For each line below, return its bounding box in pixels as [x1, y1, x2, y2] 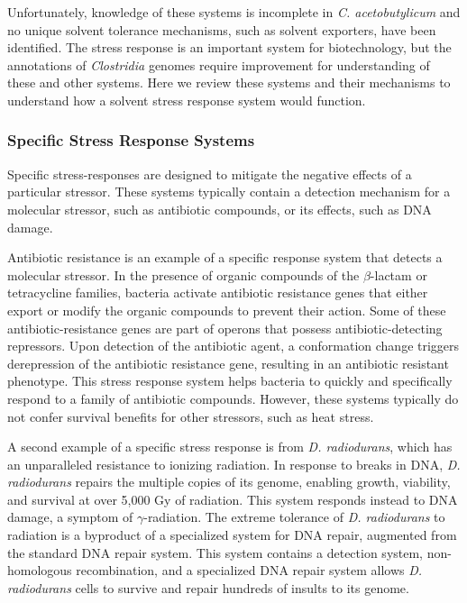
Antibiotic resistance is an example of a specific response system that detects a [7, 248, 443, 267]
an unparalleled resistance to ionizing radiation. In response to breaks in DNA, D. [7, 454, 461, 473]
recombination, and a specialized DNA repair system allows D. [76, 561, 423, 580]
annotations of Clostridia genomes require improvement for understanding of [7, 55, 430, 74]
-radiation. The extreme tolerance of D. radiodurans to [143, 507, 445, 526]
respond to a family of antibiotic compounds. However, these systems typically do [7, 388, 459, 407]
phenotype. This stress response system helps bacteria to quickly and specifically [7, 371, 453, 390]
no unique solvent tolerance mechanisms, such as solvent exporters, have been [7, 20, 436, 39]
